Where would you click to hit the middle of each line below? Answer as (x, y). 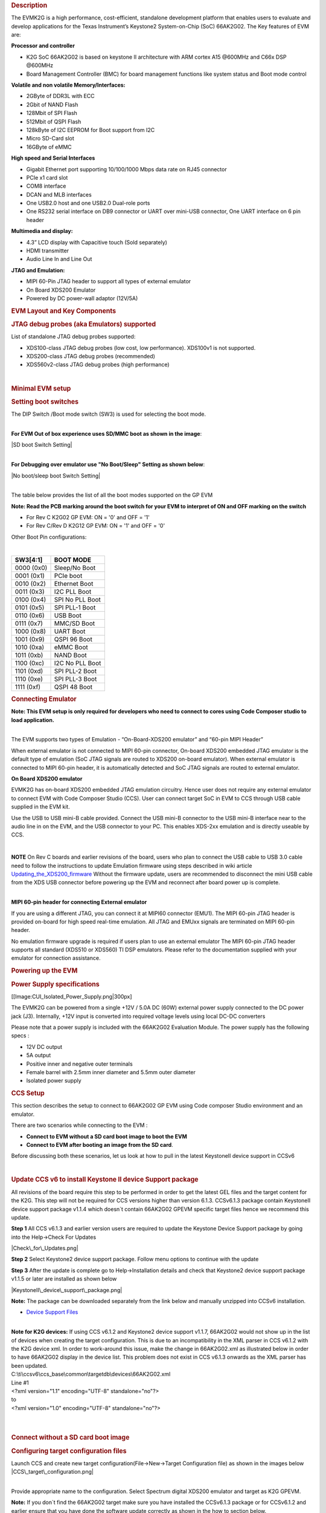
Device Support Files (52, 1312)
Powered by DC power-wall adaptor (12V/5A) (82, 298)
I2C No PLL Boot (78, 663)
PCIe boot (68, 576)
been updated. (29, 1365)
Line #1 (20, 1382)
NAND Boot (70, 655)
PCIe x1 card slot (47, 177)
